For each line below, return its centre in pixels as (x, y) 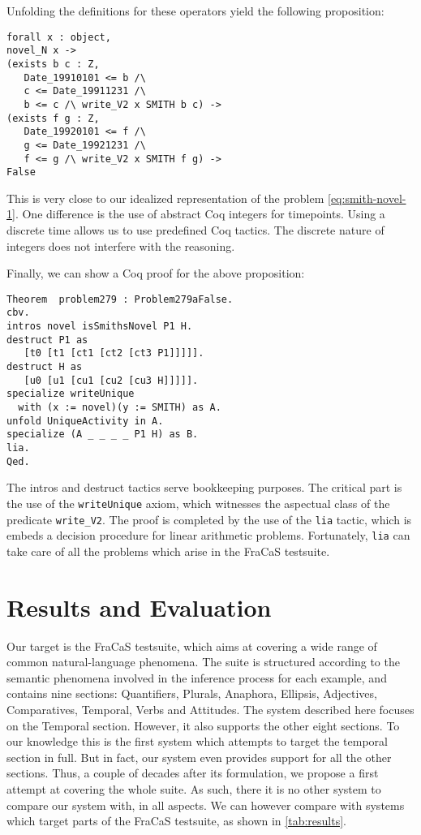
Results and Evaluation (139, 607)
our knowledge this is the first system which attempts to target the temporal (197, 741)
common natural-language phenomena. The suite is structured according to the (203, 662)
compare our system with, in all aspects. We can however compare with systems (206, 805)
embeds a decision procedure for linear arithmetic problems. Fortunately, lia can (208, 535)
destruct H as (45, 367)
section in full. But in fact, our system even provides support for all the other (199, 757)
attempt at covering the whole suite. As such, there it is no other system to (194, 788)
